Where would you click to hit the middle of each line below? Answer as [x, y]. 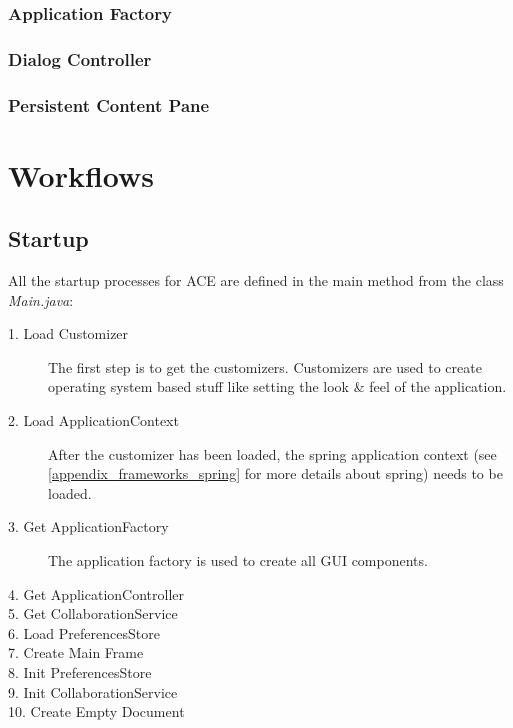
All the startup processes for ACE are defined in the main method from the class [256, 280]
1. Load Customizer [68, 333]
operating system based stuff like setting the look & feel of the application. [277, 386]
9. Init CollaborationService [93, 691]
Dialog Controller [80, 58]
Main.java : [41, 299]
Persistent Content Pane [109, 104]
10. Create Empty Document [96, 711]
